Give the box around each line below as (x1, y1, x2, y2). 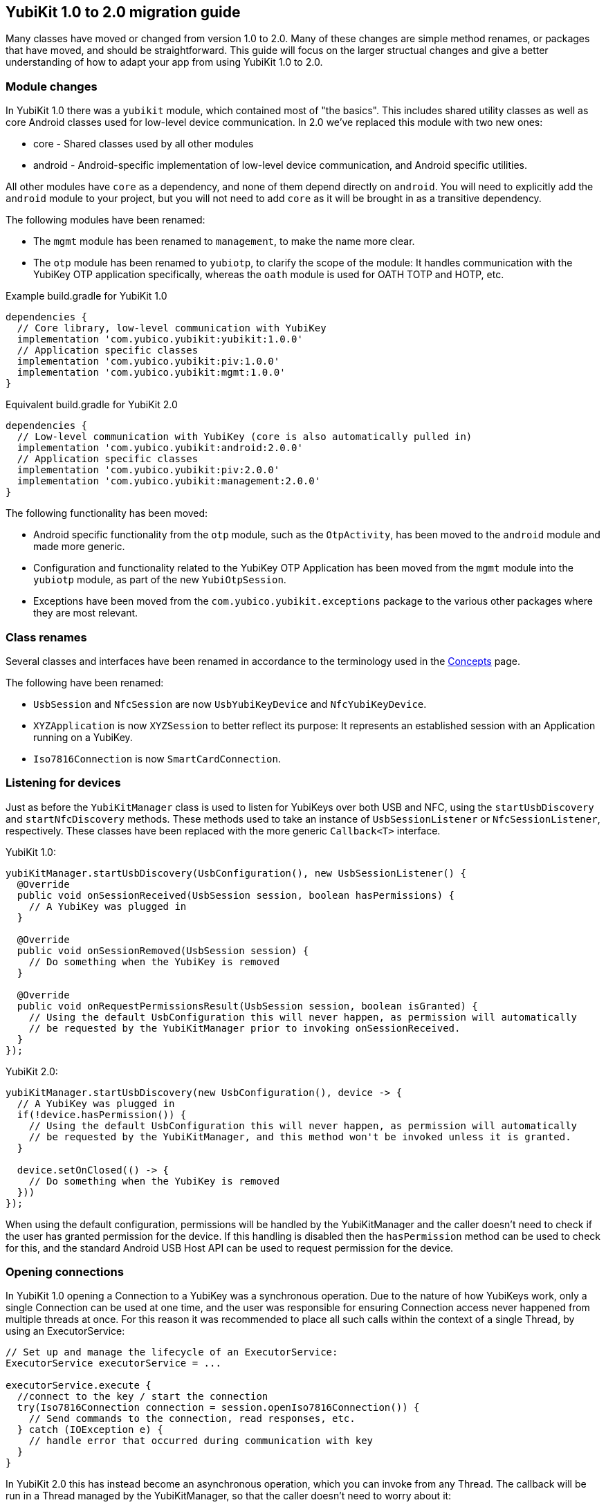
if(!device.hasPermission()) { (17, 1108, 187, 1120)
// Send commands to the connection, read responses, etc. (28, 1413, 356, 1425)
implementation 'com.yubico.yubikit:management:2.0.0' (17, 475, 321, 487)
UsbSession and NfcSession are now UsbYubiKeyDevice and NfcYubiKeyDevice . (33, 697, 427, 710)
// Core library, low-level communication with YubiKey (17, 322, 327, 334)
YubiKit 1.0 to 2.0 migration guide (6, 3, 241, 21)
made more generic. (33, 540, 125, 553)
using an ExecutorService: (6, 1325, 125, 1337)
